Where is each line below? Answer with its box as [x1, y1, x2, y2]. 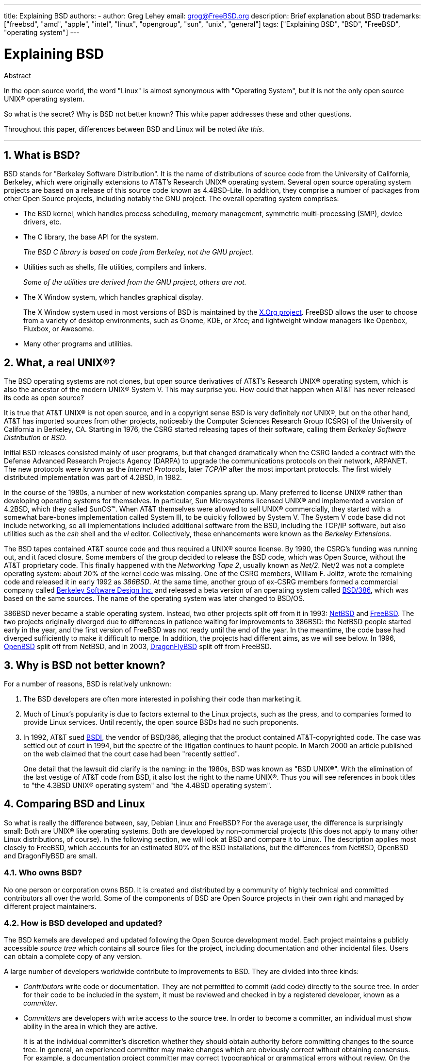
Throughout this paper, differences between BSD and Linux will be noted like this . [4, 124, 264, 133]
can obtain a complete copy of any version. [4, 952, 142, 961]
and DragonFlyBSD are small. [4, 851, 98, 860]
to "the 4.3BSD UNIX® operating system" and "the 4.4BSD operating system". [23, 781, 272, 790]
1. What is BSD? [4, 149, 81, 161]
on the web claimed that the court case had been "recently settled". [23, 750, 240, 758]
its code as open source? [4, 394, 84, 402]
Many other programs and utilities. [23, 340, 133, 348]
